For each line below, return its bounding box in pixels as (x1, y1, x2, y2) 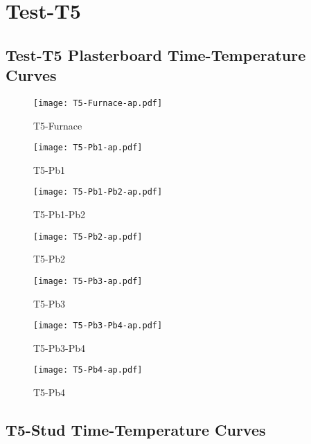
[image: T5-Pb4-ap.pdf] (33, 365, 143, 375)
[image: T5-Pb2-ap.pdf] (33, 231, 143, 242)
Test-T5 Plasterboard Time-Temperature (6, 44, 306, 65)
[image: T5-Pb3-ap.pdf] (33, 276, 143, 286)
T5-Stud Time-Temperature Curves (6, 419, 266, 441)
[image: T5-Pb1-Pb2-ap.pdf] (33, 187, 163, 197)
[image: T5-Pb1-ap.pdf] (33, 143, 143, 153)
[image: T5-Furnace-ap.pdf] (33, 98, 163, 108)
